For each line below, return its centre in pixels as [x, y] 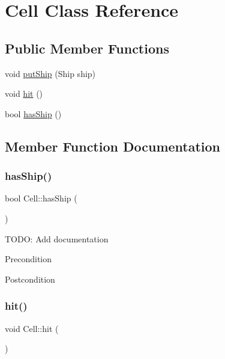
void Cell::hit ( [32, 328]
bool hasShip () [33, 113]
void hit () [24, 94]
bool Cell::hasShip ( [41, 198]
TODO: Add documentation [57, 238]
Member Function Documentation [113, 146]
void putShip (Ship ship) [50, 73]
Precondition [28, 259]
